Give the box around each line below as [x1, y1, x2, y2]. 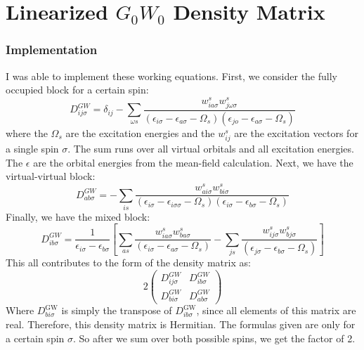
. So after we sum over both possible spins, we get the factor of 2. [73, 330, 356, 345]
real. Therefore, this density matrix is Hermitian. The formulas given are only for [6, 317, 356, 332]
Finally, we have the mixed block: [6, 209, 150, 223]
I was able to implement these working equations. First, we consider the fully [6, 68, 337, 83]
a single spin [6, 141, 59, 156]
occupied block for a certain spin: [6, 82, 149, 97]
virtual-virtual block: [6, 169, 96, 183]
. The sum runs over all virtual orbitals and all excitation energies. [67, 141, 354, 156]
